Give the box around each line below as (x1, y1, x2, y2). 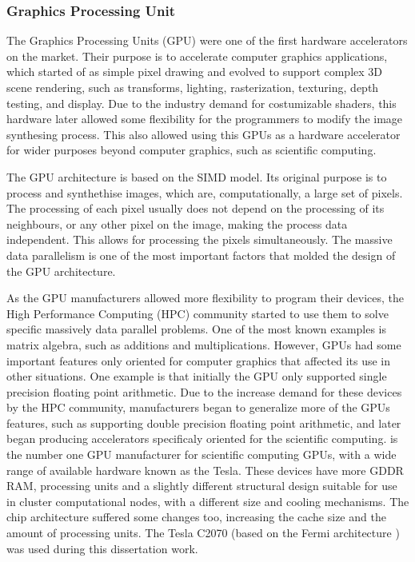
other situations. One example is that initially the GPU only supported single (6, 368, 387, 385)
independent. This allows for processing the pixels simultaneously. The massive (6, 231, 393, 248)
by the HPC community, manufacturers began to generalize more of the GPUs (6, 399, 390, 416)
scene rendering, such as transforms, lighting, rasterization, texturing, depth (6, 79, 379, 95)
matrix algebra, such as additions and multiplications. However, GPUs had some (6, 336, 401, 353)
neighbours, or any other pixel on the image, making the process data (6, 215, 348, 232)
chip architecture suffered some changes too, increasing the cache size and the (6, 508, 386, 525)
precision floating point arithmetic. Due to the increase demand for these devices (6, 383, 402, 400)
